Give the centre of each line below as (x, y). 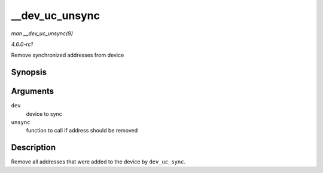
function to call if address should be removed (82, 131)
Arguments (33, 92)
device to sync (44, 114)
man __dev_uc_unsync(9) (42, 33)
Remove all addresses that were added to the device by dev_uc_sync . (98, 162)
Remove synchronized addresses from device (68, 55)
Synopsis (29, 72)
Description (33, 148)
